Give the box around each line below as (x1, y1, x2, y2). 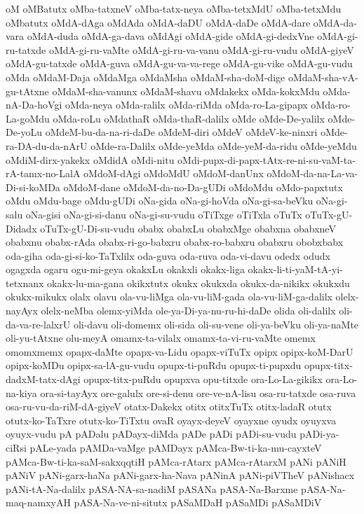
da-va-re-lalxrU (6, 317, 71, 331)
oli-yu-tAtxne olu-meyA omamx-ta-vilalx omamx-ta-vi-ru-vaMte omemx (6, 331, 316, 345)
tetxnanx (6, 275, 44, 290)
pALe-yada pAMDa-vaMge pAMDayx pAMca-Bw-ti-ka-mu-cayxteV (29, 440, 322, 454)
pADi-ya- (299, 426, 339, 441)
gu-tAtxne (6, 83, 49, 98)
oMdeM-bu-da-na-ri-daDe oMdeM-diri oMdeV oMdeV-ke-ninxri (45, 125, 318, 139)
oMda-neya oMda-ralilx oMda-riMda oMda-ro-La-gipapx (65, 97, 308, 112)
